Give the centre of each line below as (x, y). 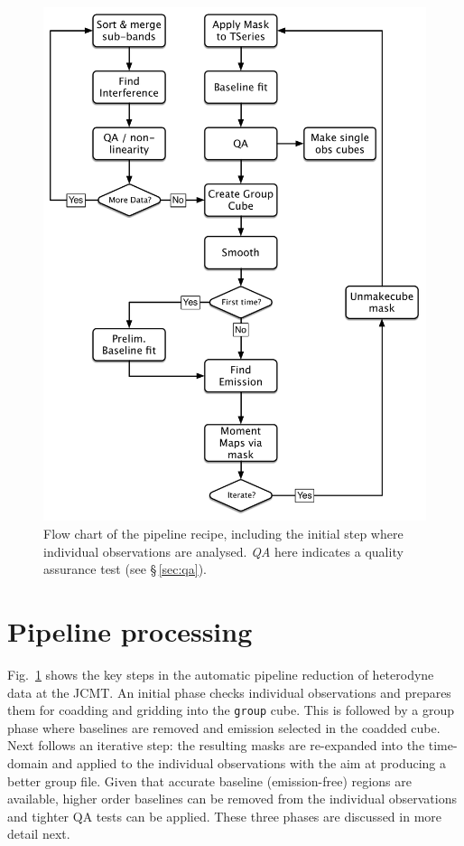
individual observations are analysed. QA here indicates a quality (223, 551)
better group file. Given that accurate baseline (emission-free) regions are (209, 780)
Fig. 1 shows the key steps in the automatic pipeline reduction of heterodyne (221, 674)
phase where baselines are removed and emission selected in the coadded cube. (224, 727)
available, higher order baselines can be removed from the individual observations (232, 799)
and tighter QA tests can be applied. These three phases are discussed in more (224, 816)
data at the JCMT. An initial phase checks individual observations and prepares (229, 692)
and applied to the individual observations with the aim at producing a (249, 763)
